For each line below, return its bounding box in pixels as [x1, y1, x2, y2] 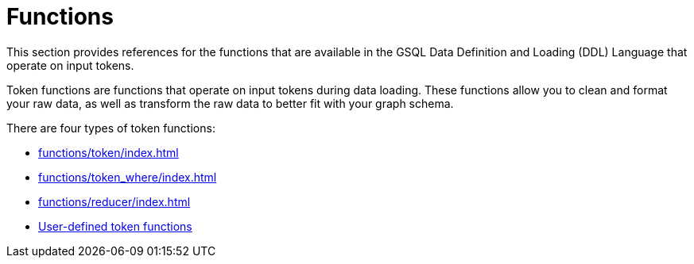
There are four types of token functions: [6, 121, 215, 135]
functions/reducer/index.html [38, 194, 191, 209]
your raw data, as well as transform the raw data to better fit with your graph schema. [6, 96, 454, 110]
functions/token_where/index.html [38, 170, 217, 184]
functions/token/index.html [38, 145, 179, 159]
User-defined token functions [38, 219, 192, 233]
